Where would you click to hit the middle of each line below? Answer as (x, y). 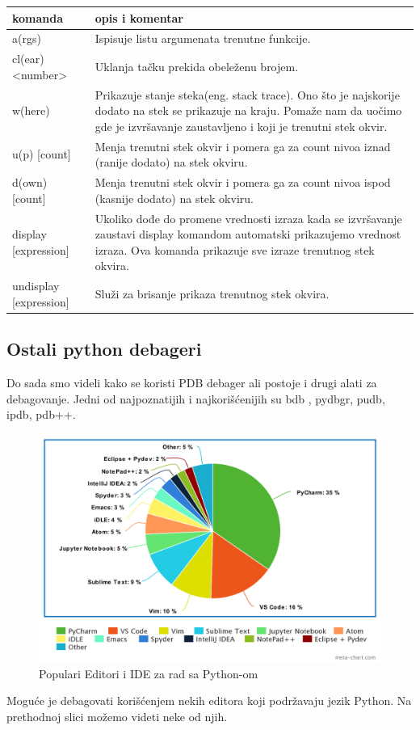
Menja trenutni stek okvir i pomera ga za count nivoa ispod (243, 182)
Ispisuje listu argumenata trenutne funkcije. (203, 38)
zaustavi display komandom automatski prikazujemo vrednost (248, 234)
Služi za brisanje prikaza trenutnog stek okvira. (212, 293)
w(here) (31, 110)
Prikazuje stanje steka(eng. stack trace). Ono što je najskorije (247, 94)
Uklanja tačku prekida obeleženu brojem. (197, 66)
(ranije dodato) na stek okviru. (171, 162)
